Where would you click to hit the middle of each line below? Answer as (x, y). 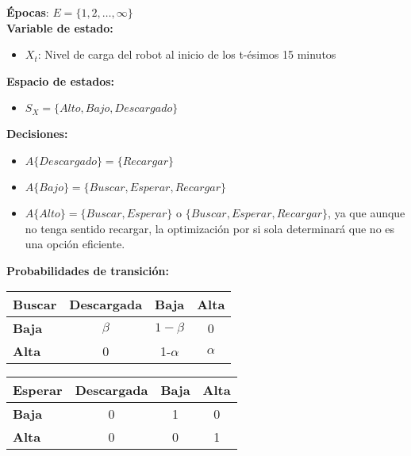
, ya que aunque (367, 212)
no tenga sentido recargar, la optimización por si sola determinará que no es (210, 228)
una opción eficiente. (75, 244)
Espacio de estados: (61, 80)
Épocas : (28, 12)
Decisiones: (37, 134)
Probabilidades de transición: (88, 270)
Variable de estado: (60, 27)
